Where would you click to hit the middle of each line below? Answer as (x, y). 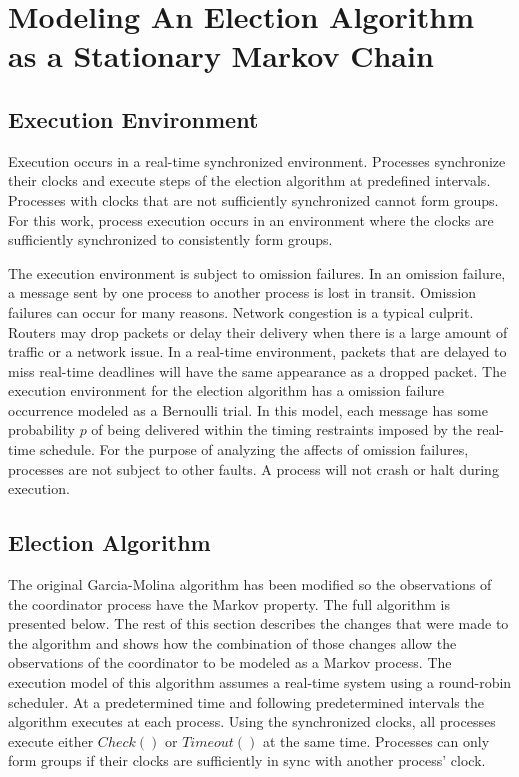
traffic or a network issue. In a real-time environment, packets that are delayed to (257, 351)
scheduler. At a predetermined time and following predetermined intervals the (246, 701)
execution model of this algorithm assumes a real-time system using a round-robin (260, 682)
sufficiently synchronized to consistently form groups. (170, 239)
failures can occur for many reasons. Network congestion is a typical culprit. (241, 311)
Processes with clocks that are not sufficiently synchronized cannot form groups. (253, 199)
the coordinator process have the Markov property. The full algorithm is (229, 603)
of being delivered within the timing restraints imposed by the (282, 429)
